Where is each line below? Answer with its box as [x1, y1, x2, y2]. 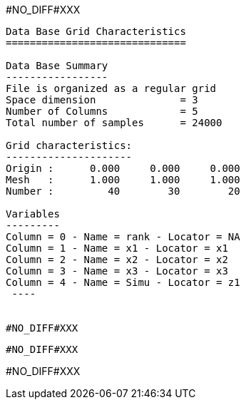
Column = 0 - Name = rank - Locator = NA [6, 231, 240, 242]
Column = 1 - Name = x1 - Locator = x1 [6, 242, 228, 254]
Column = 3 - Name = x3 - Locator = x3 [6, 265, 228, 277]
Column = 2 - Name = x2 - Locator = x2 [6, 254, 228, 265]
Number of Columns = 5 [6, 106, 198, 117]
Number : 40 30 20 [6, 185, 240, 197]
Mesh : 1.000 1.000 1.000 [6, 174, 240, 185]
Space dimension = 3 [6, 94, 198, 106]
